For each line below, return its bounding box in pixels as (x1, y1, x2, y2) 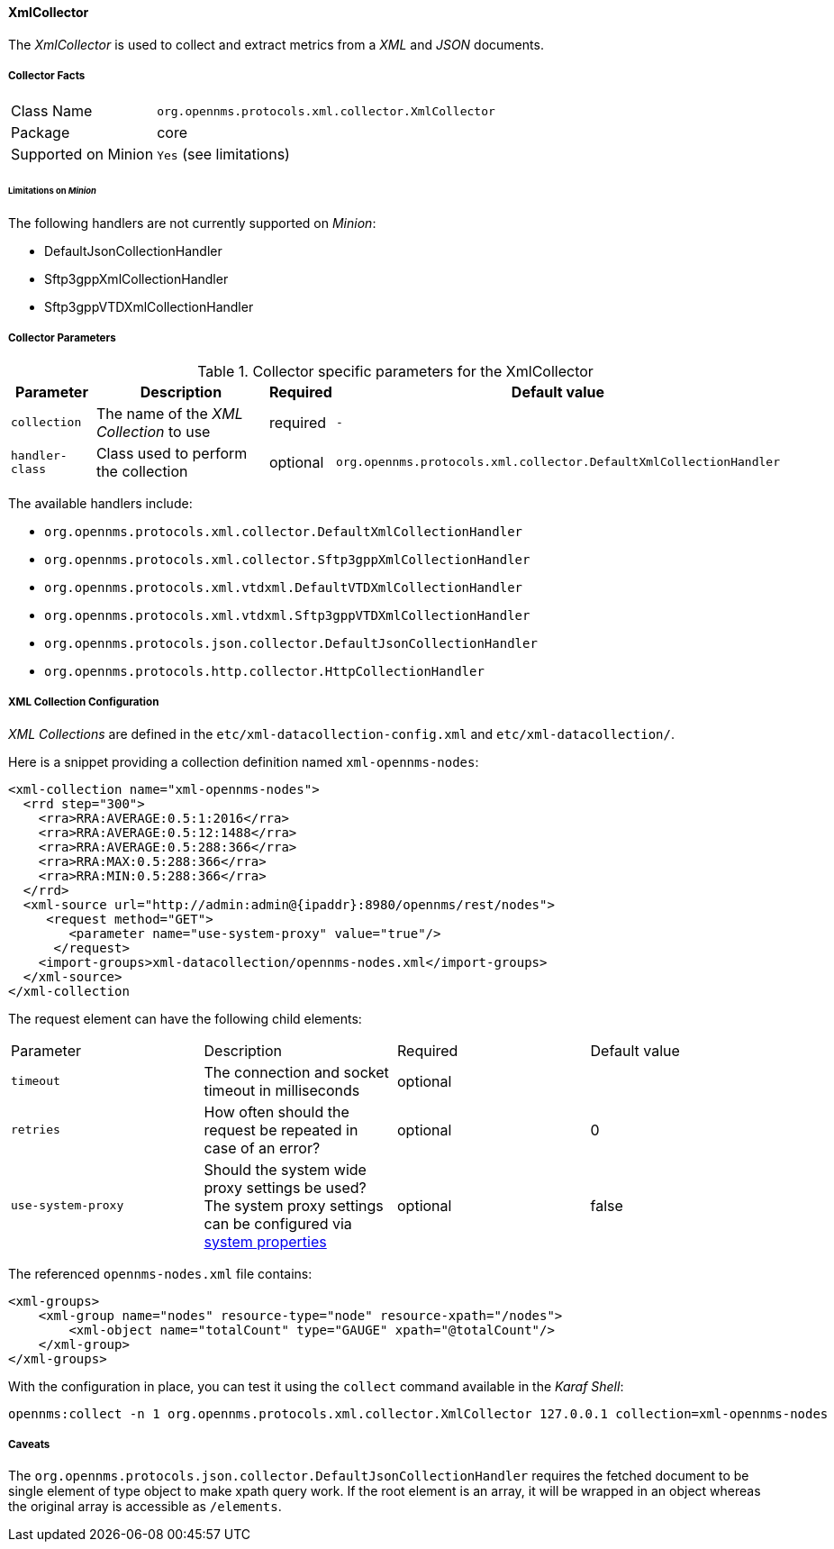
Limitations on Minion (8, 186, 96, 196)
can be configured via (204, 1214, 352, 1233)
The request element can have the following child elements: (8, 1010, 362, 1026)
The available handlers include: (8, 495, 193, 511)
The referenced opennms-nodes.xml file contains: (8, 1265, 313, 1281)
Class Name (11, 102, 93, 121)
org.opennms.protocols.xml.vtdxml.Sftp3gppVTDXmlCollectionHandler (44, 607, 530, 623)
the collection (95, 461, 188, 480)
